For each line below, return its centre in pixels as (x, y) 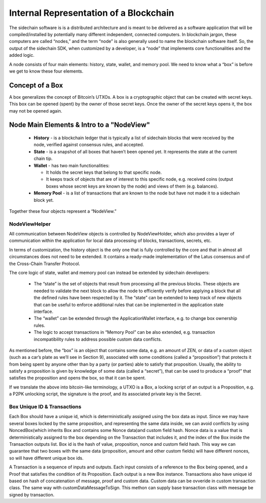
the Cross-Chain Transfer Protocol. (45, 264)
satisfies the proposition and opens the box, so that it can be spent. (78, 378)
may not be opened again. (36, 111)
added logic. (22, 55)
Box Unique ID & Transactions (45, 406)
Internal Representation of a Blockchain (92, 13)
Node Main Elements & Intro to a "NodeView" (80, 125)
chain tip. (43, 158)
